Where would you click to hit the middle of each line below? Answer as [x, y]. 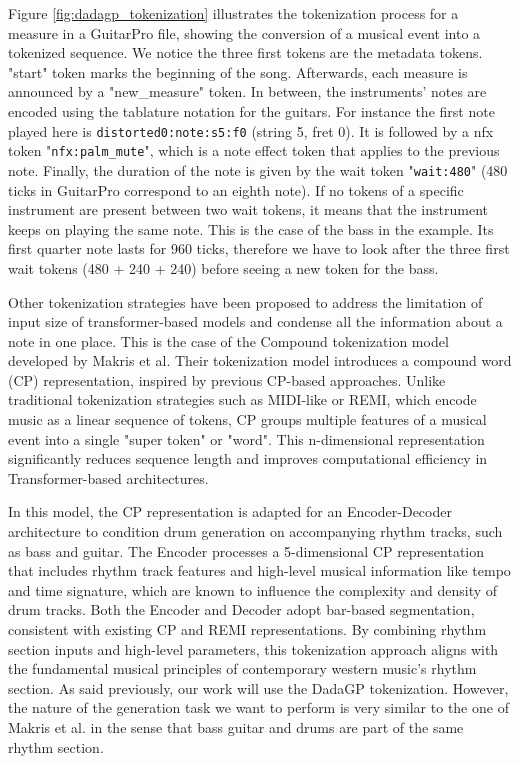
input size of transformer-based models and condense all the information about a [255, 321]
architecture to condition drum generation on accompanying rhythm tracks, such [255, 531]
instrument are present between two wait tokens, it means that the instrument [248, 209]
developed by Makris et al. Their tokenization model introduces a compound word [260, 360]
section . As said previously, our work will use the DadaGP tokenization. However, [258, 687]
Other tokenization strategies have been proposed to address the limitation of [245, 301]
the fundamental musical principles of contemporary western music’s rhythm [242, 668]
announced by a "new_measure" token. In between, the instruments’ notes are [247, 91]
